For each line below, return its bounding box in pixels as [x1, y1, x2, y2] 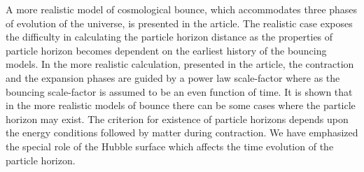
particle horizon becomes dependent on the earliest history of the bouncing [6, 43, 327, 57]
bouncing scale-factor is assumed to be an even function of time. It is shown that [6, 84, 353, 99]
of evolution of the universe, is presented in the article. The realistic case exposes [6, 15, 353, 30]
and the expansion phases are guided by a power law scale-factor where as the [6, 70, 340, 85]
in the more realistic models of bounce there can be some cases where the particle [6, 98, 356, 113]
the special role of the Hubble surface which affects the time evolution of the [6, 138, 334, 153]
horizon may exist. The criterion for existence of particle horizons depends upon [6, 111, 349, 126]
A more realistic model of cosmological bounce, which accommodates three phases [6, 2, 358, 16]
